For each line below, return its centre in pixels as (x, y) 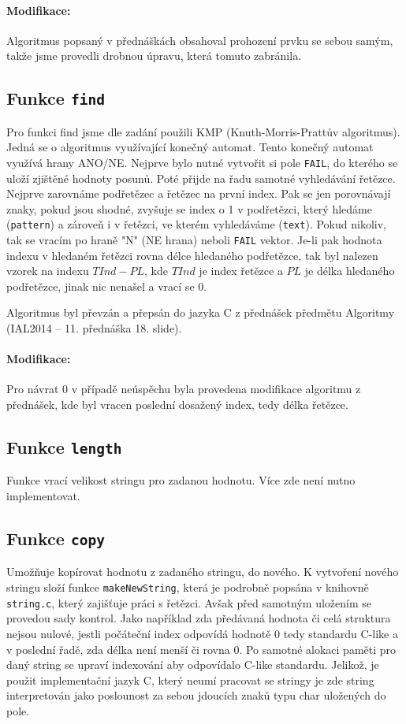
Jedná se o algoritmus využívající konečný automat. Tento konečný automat (190, 147)
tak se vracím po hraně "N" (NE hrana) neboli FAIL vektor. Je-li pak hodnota (194, 240)
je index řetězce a (241, 271)
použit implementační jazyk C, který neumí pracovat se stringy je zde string (190, 679)
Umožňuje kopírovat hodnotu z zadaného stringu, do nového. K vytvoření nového (203, 572)
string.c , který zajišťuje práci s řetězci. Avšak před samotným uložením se (189, 602)
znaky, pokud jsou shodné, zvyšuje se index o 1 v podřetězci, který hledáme (189, 208)
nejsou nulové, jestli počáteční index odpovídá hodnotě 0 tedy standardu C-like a (202, 633)
